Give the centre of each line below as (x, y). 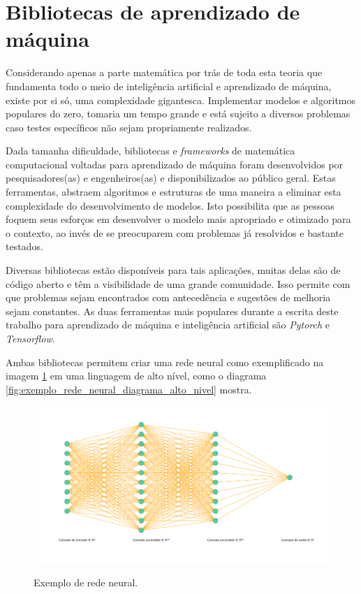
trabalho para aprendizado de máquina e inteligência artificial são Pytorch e (168, 325)
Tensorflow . (30, 338)
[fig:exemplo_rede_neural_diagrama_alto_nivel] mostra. (129, 389)
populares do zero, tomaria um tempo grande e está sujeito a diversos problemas (178, 114)
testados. (24, 246)
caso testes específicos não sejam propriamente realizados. (129, 127)
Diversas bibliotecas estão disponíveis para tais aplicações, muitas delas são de (173, 270)
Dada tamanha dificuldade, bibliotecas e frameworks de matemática (150, 151)
